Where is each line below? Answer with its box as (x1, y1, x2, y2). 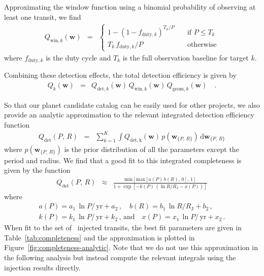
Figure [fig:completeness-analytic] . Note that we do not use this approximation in (4, 242, 258, 253)
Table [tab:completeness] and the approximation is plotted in (4, 232, 195, 242)
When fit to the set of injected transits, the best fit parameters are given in (4, 222, 242, 233)
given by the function (4, 165, 71, 175)
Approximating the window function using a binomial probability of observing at (4, 2, 256, 12)
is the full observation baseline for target (122, 52, 249, 63)
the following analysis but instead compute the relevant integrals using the (4, 252, 236, 263)
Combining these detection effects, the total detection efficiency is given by (4, 70, 237, 80)
